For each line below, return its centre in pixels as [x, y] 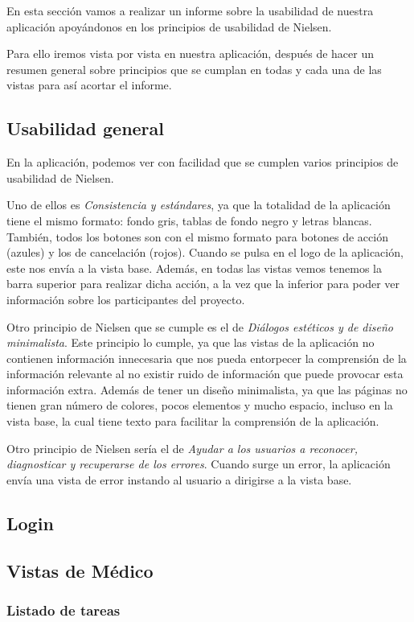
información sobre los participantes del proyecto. [126, 299]
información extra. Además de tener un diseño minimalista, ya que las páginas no [207, 389]
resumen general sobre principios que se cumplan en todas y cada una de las [194, 69]
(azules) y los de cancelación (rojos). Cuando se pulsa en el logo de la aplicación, [205, 252]
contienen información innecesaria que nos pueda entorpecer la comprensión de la [207, 358]
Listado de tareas [64, 610]
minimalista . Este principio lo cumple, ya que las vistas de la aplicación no [191, 342]
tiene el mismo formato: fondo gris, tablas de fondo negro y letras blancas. [189, 220]
